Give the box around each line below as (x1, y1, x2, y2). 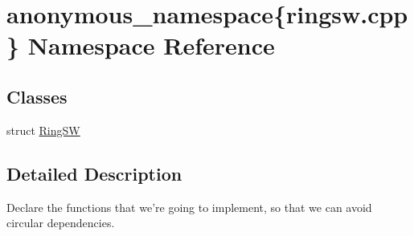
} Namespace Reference (6, 29, 275, 62)
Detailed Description (6, 161, 182, 185)
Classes (6, 83, 68, 108)
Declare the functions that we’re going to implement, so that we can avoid (6, 198, 372, 215)
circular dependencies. (6, 214, 115, 231)
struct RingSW (6, 121, 80, 138)
